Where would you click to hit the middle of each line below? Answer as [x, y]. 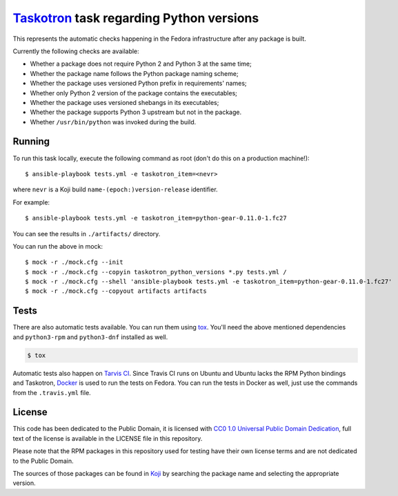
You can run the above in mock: [58, 246]
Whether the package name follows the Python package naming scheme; [134, 73]
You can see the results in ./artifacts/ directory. [87, 233]
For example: [31, 202]
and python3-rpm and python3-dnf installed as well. [90, 337]
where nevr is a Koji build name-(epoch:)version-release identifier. [115, 189]
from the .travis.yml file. [52, 392]
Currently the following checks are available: [76, 51]
